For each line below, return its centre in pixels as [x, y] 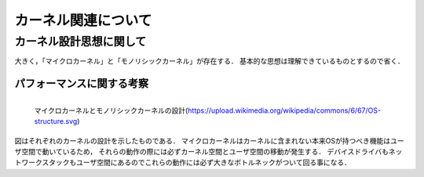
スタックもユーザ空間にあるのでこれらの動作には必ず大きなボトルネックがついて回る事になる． [196, 163]
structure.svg [56, 121]
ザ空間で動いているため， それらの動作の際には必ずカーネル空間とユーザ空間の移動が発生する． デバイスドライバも [201, 152]
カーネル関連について [83, 20]
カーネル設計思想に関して [80, 42]
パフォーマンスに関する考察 [82, 83]
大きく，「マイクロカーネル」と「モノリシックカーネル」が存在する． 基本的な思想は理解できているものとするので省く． [209, 61]
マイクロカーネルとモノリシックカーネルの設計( [111, 110]
